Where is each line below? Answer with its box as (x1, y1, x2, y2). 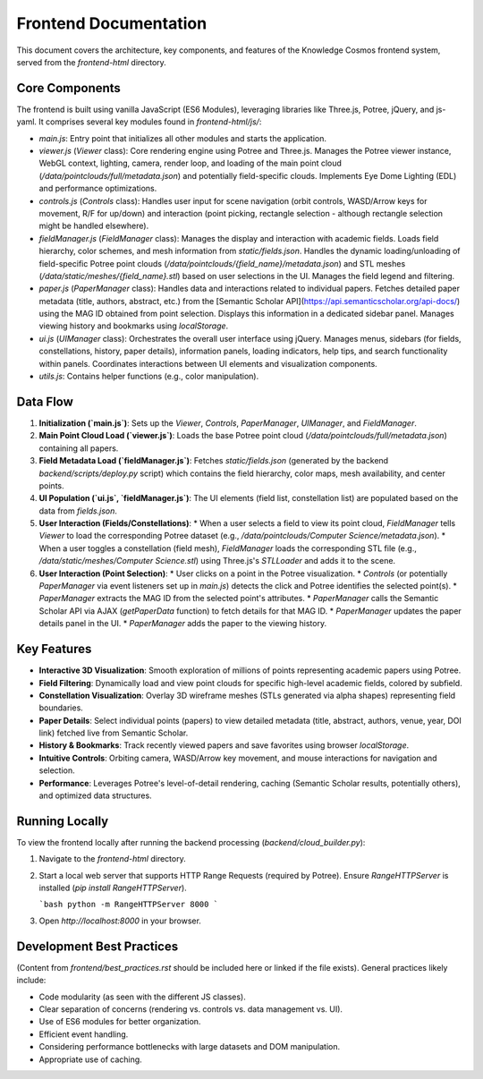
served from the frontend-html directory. (16, 56, 167, 67)
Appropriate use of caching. (38, 1054, 142, 1065)
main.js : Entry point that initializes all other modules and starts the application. (38, 132, 326, 143)
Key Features (16, 641, 92, 657)
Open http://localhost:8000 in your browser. (38, 915, 201, 926)
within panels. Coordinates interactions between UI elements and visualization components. (38, 358, 377, 369)
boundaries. (38, 702, 84, 713)
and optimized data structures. (38, 790, 152, 801)
